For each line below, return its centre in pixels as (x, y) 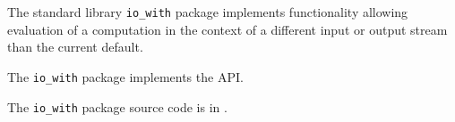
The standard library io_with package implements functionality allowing (208, 12)
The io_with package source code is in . (117, 106)
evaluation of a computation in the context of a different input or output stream (227, 29)
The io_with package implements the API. (125, 76)
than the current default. (75, 47)
